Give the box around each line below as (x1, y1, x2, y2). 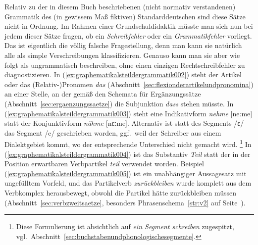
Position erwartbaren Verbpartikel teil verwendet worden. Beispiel (4, 158, 204, 169)
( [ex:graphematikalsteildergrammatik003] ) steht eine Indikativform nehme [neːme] (4, 108, 253, 118)
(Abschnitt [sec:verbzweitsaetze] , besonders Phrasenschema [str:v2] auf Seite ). (4, 197, 246, 207)
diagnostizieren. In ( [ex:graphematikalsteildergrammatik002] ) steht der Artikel (4, 69, 242, 80)
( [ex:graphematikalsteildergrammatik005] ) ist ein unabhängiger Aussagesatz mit (4, 168, 247, 178)
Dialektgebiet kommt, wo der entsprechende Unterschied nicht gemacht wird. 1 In (4, 138, 252, 149)
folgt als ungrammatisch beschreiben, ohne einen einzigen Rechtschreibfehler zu (4, 59, 245, 70)
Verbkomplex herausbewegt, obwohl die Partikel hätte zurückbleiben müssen (4, 187, 237, 197)
